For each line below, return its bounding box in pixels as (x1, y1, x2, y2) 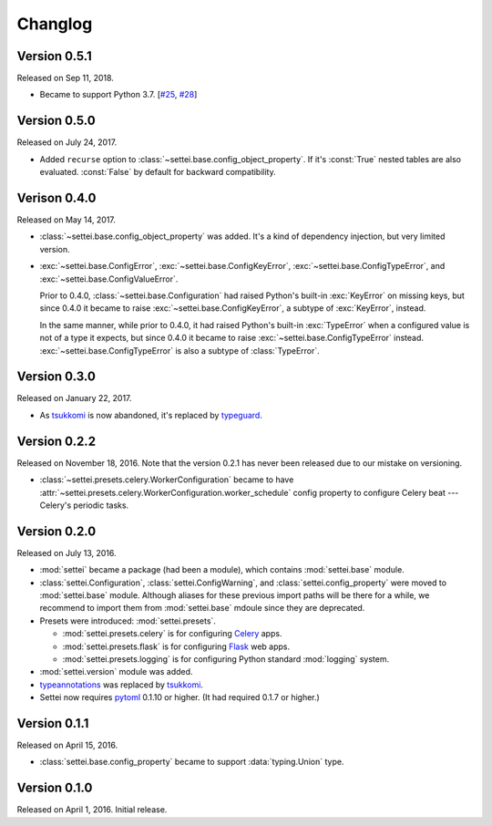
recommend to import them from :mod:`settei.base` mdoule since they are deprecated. (39, 603, 365, 614)
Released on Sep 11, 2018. (16, 73, 114, 84)
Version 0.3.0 (16, 369, 96, 385)
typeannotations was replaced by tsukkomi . (39, 679, 204, 690)
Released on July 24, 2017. (16, 137, 118, 148)
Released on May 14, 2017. (16, 214, 116, 225)
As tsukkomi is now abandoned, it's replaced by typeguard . (39, 409, 263, 420)
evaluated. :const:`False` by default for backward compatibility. (39, 167, 277, 178)
